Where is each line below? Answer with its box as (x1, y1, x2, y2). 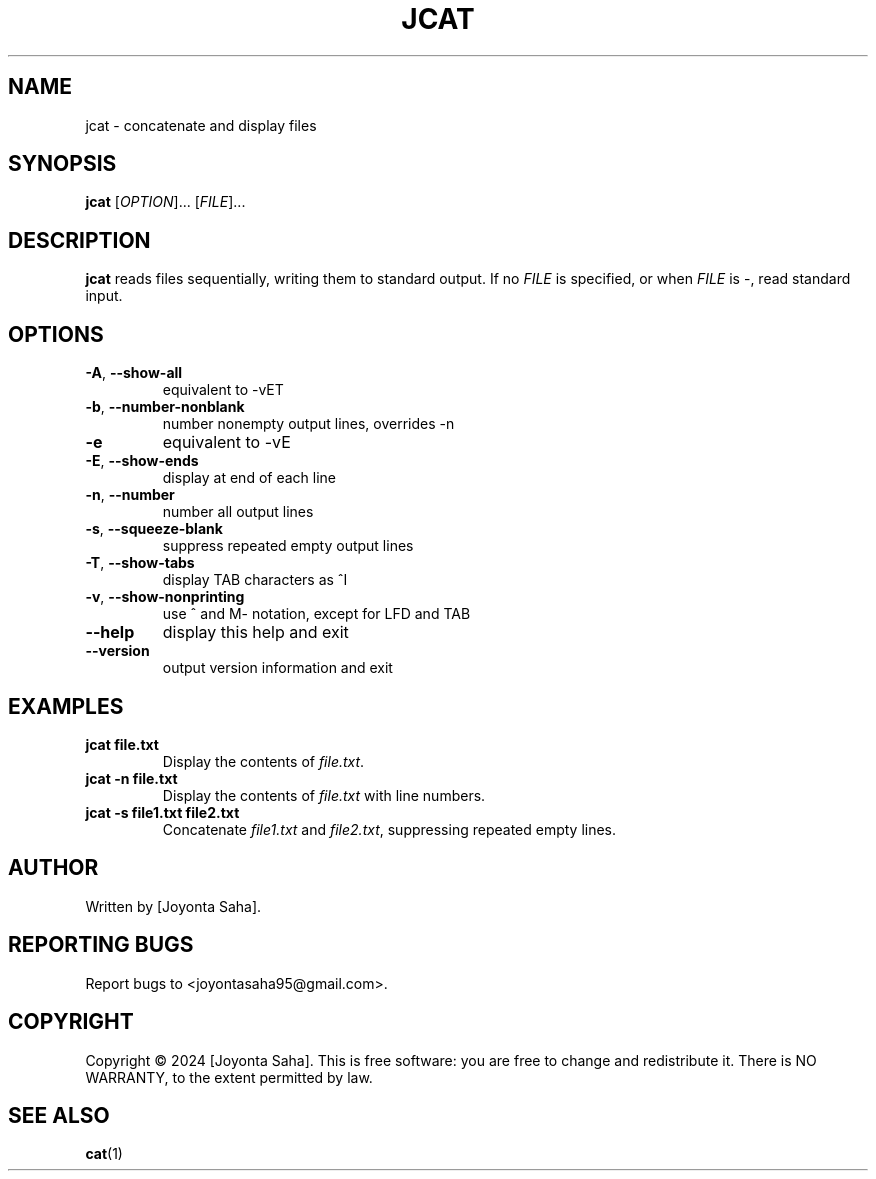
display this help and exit (162, 622, 349, 643)
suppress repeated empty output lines (162, 537, 414, 555)
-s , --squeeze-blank (85, 520, 223, 538)
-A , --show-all (85, 364, 183, 382)
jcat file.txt (85, 735, 159, 753)
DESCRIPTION (8, 227, 151, 253)
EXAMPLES (8, 693, 124, 719)
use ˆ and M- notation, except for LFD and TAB (162, 605, 471, 623)
